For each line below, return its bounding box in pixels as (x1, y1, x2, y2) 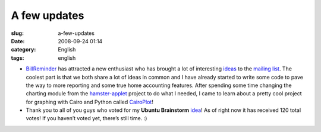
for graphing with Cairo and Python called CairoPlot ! (26, 98, 154, 105)
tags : (11, 54, 24, 62)
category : (11, 46, 36, 53)
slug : (11, 30, 24, 37)
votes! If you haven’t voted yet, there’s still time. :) (26, 115, 147, 122)
